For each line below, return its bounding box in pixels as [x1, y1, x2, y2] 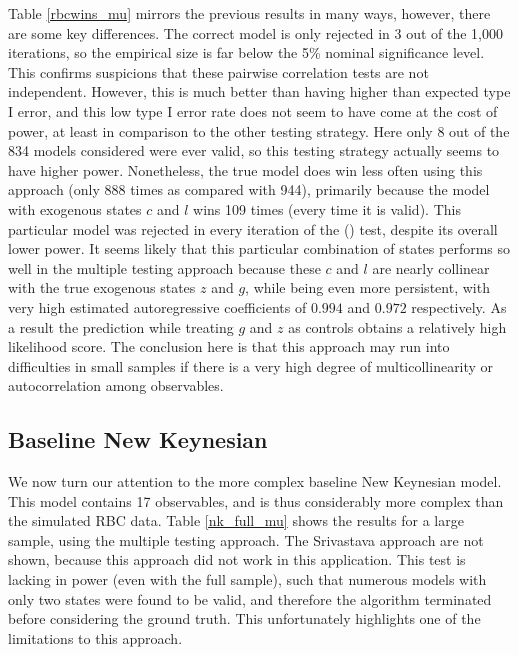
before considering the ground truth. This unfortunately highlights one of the [8, 608, 481, 629]
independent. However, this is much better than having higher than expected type [8, 81, 511, 102]
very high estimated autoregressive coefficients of [8, 296, 307, 317]
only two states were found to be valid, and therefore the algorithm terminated [8, 588, 492, 609]
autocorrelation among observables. [8, 375, 224, 396]
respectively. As [411, 296, 507, 317]
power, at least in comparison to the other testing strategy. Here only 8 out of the [8, 120, 510, 141]
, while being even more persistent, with [245, 277, 490, 298]
